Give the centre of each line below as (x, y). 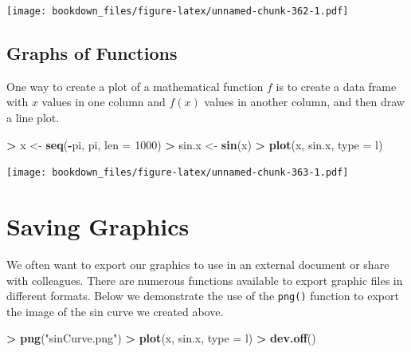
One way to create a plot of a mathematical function (135, 86)
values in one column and (104, 102)
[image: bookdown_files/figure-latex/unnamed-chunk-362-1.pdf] (178, 11)
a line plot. (33, 118)
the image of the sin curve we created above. (115, 311)
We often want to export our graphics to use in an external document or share (198, 265)
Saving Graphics (98, 226)
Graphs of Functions (92, 53)
